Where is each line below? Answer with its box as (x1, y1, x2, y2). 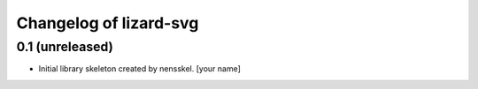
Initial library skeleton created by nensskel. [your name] (38, 63, 241, 74)
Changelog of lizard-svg (16, 13, 199, 33)
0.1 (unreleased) (16, 39, 114, 55)
